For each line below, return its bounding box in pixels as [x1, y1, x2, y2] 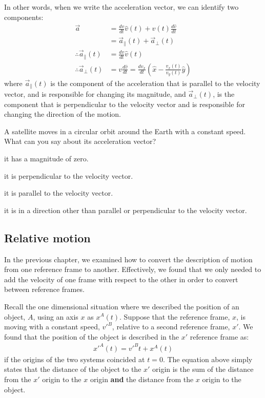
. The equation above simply [162, 353, 253, 364]
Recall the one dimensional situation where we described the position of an [4, 301, 239, 311]
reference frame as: [190, 331, 249, 342]
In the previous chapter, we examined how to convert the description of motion [4, 254, 253, 264]
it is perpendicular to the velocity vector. [4, 170, 133, 181]
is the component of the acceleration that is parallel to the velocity [50, 77, 260, 88]
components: [4, 11, 44, 22]
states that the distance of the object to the [4, 364, 141, 374]
